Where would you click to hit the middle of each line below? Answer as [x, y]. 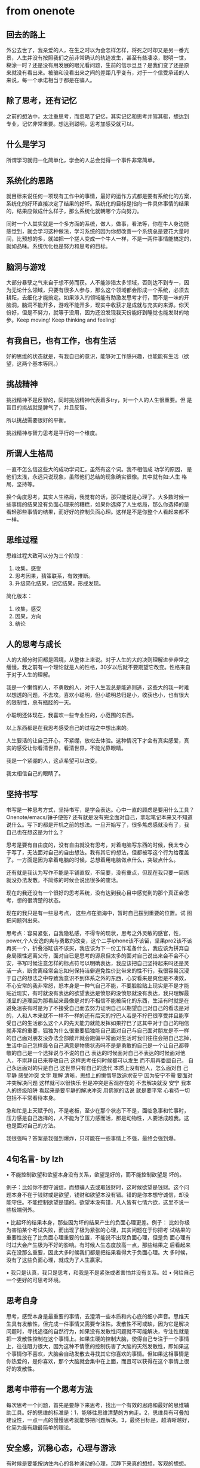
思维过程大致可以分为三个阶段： [45, 556]
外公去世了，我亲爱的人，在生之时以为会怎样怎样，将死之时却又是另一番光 [98, 50]
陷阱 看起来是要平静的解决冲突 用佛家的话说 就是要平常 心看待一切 [108, 1090]
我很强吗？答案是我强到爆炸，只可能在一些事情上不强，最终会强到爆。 [93, 1138]
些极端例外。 [22, 1209]
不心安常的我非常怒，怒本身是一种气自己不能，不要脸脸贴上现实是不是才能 [98, 985]
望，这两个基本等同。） [34, 364]
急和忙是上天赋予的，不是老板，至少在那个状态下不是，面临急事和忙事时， [98, 1111]
